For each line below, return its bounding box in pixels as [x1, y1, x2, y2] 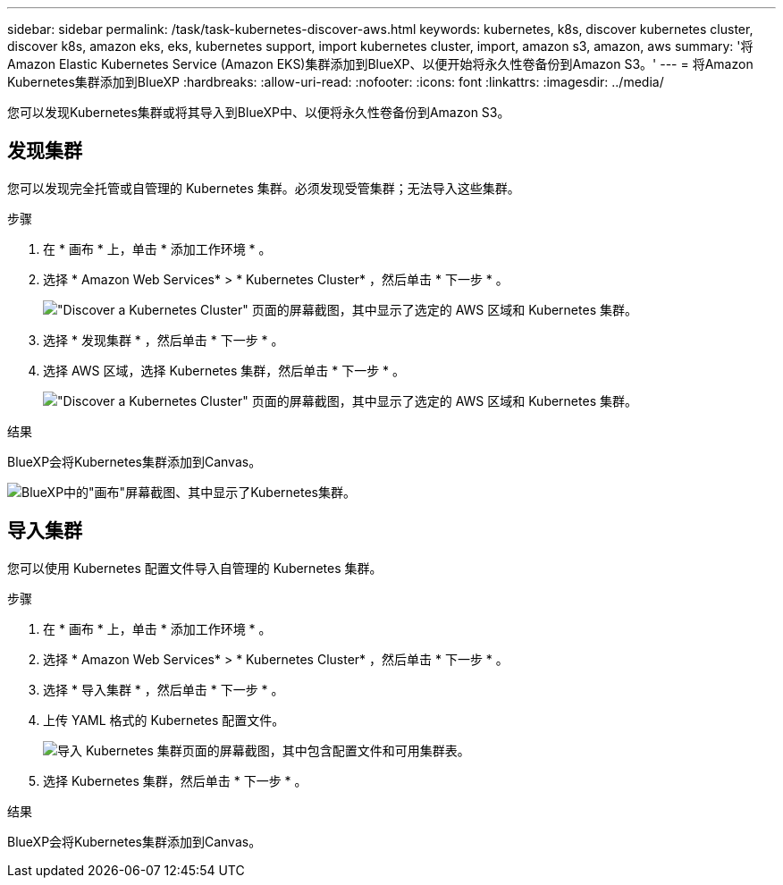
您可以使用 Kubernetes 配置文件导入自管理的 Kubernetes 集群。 [7, 560, 383, 576]
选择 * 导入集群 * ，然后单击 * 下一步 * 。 [43, 681, 284, 697]
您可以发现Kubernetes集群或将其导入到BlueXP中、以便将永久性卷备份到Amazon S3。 [7, 105, 510, 120]
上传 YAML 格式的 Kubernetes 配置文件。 [43, 712, 285, 728]
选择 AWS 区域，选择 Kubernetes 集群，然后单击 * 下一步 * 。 [43, 362, 406, 378]
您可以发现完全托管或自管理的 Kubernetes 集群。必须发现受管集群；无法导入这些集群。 [7, 180, 520, 196]
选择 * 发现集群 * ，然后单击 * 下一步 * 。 [43, 332, 284, 348]
